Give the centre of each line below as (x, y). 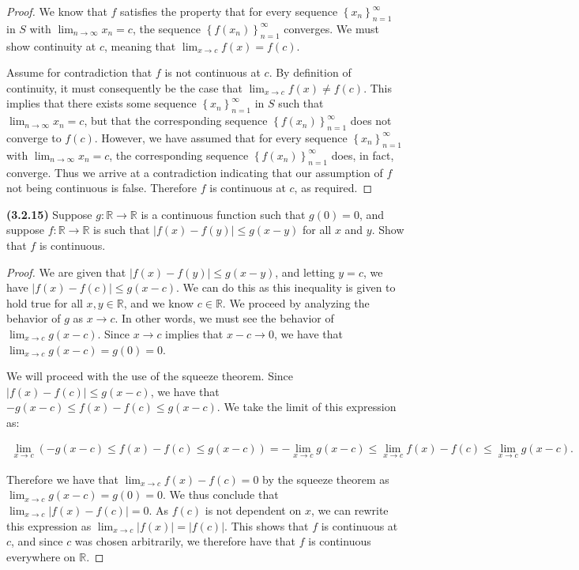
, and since (37, 541)
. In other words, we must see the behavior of (224, 318)
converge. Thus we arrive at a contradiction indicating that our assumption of (195, 172)
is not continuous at (212, 72)
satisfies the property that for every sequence (229, 11)
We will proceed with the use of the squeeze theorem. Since (150, 376)
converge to (34, 137)
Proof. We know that (57, 11)
